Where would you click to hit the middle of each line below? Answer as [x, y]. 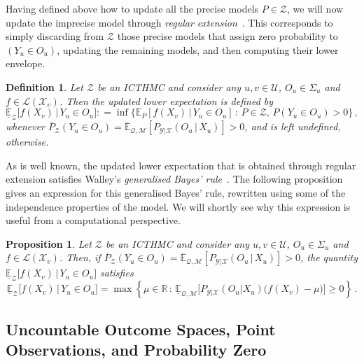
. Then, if [80, 257]
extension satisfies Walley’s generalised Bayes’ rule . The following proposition [174, 179]
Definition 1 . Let [44, 86]
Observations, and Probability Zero [136, 350]
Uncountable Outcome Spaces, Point [141, 329]
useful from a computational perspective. [93, 220]
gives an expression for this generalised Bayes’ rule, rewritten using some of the [176, 192]
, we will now [315, 8]
